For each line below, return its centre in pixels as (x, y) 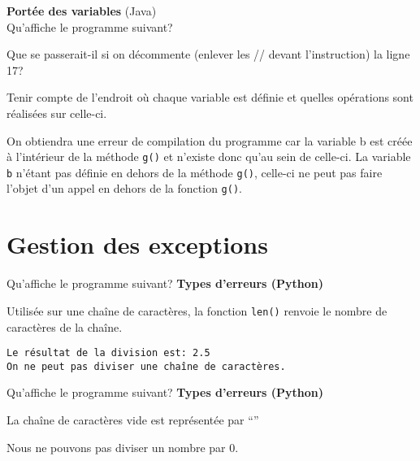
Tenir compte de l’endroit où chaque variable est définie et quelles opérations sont (210, 97)
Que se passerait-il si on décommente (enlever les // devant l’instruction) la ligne (208, 54)
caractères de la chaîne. (65, 326)
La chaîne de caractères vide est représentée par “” (133, 420)
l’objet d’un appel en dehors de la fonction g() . (124, 188)
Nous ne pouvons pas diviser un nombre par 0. (123, 447)
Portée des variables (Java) (82, 11)
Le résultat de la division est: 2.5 (108, 353)
